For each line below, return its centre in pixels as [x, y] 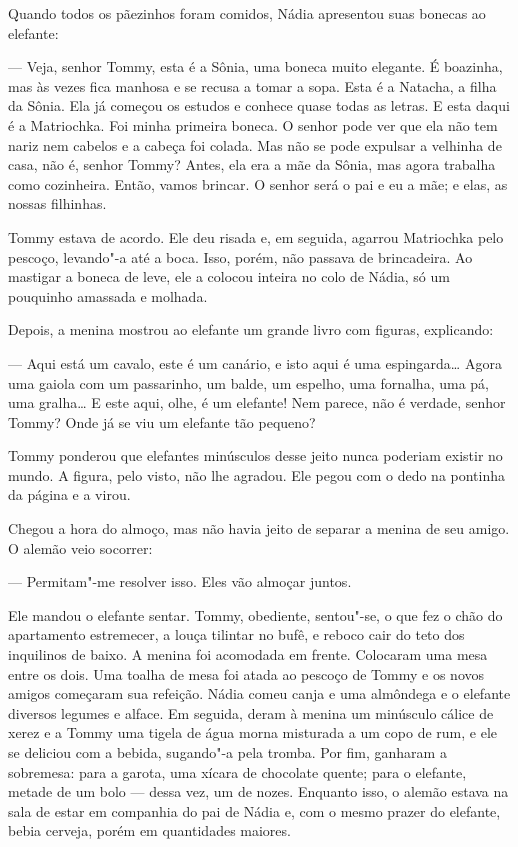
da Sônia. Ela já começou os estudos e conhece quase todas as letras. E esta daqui [259, 105]
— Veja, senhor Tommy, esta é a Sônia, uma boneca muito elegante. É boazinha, [255, 66]
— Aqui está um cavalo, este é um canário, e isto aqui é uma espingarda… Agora [255, 362]
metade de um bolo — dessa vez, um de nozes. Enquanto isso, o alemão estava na [258, 791]
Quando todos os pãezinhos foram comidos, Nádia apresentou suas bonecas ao [247, 13]
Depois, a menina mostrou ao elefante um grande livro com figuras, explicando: [251, 329]
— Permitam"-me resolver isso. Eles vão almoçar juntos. [180, 581]
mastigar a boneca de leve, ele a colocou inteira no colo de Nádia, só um [229, 276]
